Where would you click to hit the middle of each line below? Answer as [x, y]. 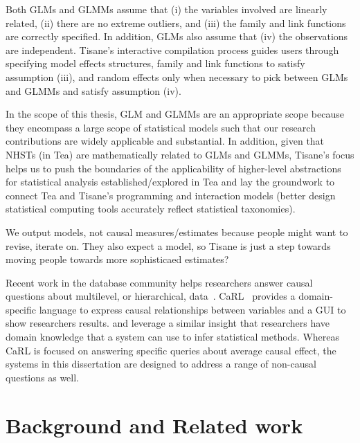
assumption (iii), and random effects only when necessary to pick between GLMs [177, 76]
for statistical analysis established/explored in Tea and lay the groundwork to [170, 182]
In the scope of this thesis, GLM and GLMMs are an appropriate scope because [175, 114]
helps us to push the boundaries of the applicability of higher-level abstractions [173, 168]
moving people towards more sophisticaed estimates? [117, 259]
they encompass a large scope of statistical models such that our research [161, 127]
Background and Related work [154, 425]
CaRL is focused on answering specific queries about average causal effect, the [171, 350]
